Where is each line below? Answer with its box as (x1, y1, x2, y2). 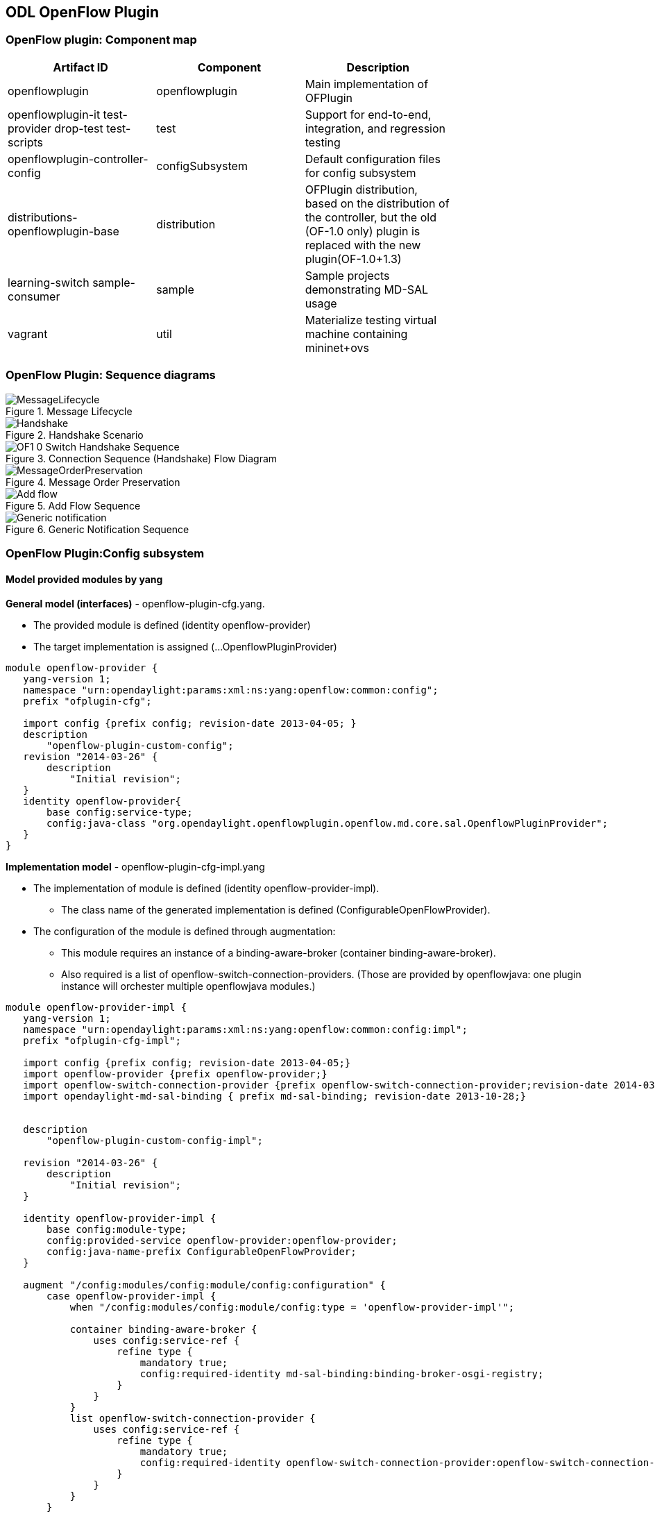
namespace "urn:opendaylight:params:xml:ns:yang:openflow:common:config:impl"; (23, 1024, 468, 1036)
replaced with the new (305, 237, 421, 252)
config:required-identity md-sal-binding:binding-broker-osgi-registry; (139, 1368, 544, 1380)
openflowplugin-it (8, 107, 101, 121)
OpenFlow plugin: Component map (6, 33, 197, 47)
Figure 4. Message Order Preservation (6, 476, 180, 488)
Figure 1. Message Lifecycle (6, 405, 133, 417)
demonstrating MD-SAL (305, 282, 429, 296)
